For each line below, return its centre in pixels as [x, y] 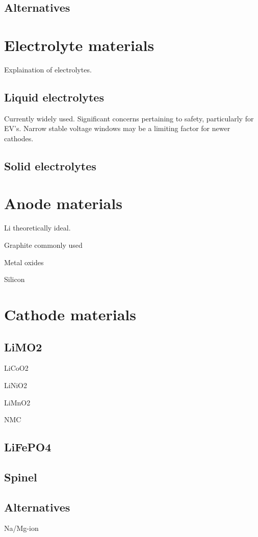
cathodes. [19, 138]
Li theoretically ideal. [37, 228]
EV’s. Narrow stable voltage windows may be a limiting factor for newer [117, 128]
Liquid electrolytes [54, 97]
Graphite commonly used [43, 245]
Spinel [21, 477]
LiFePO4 [28, 447]
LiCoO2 [16, 368]
